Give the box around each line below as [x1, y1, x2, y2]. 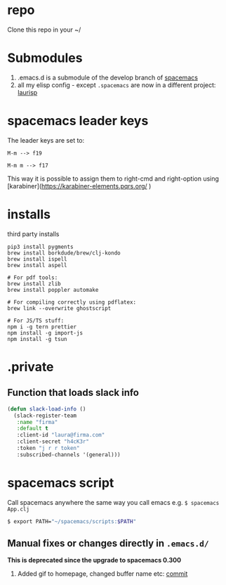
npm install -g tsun [7, 335, 68, 342]
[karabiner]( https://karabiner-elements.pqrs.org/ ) [7, 181, 152, 190]
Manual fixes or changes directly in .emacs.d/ [7, 537, 209, 549]
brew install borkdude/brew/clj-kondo [7, 249, 121, 257]
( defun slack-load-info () [7, 405, 86, 413]
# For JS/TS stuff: [7, 317, 65, 324]
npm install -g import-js [7, 329, 83, 336]
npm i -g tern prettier [7, 323, 77, 330]
